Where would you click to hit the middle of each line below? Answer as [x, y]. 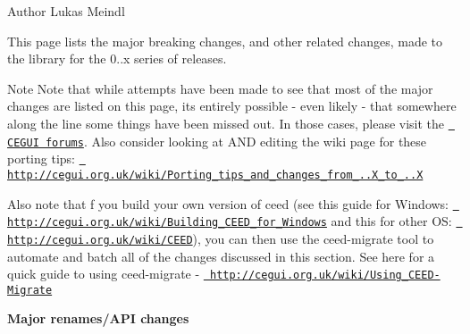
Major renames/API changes [98, 318]
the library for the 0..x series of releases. [117, 58]
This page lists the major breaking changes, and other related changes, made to [225, 41]
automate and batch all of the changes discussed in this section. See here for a [221, 256]
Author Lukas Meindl [66, 11]
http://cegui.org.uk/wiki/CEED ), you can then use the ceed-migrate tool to [221, 238]
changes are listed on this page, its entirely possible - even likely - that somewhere [232, 106]
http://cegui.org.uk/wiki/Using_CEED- [325, 276]
